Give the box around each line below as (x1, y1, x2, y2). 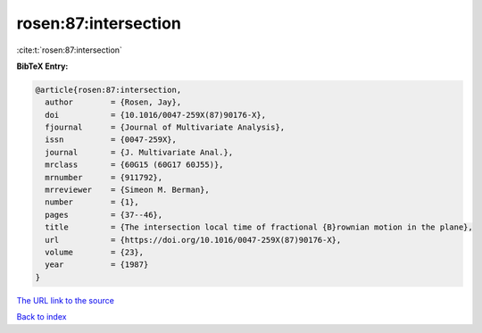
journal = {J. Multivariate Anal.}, (45, 147, 234, 157)
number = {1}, (45, 197, 140, 207)
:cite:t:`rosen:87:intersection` (16, 45, 122, 55)
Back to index (16, 312, 67, 322)
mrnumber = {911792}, (45, 172, 163, 182)
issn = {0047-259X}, (45, 135, 178, 145)
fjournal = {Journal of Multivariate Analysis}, (45, 122, 286, 133)
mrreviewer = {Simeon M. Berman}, (45, 185, 210, 196)
